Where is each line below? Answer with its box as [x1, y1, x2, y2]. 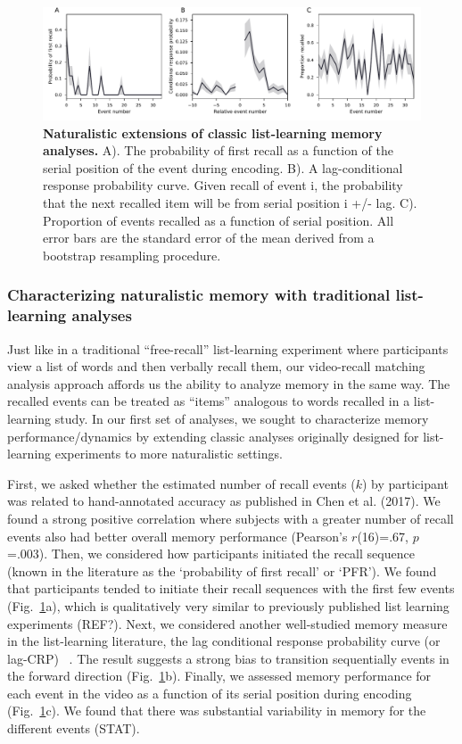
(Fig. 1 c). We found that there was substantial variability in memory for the [7, 701, 426, 720]
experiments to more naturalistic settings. [54, 444, 283, 463]
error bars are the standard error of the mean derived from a [43, 228, 375, 247]
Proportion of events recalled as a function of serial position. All [43, 211, 394, 229]
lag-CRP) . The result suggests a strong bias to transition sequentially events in [7, 649, 450, 667]
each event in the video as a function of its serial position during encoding [7, 683, 412, 702]
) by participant [361, 474, 449, 492]
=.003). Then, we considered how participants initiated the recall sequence [7, 544, 415, 563]
